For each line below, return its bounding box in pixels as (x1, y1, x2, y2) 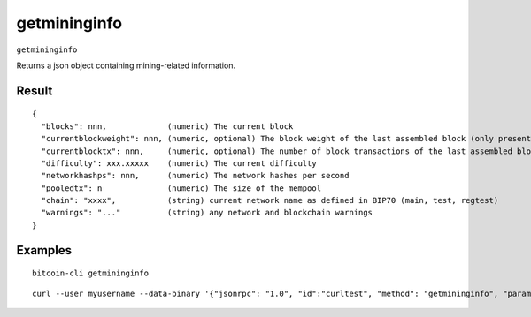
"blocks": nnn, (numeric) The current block (41, 121, 294, 132)
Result (16, 83, 53, 98)
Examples (16, 243, 73, 258)
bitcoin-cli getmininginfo (32, 268, 150, 278)
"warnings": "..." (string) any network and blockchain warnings (41, 208, 373, 218)
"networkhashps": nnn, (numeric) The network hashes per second (41, 170, 350, 181)
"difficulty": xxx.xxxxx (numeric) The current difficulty (41, 158, 318, 168)
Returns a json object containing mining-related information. (16, 60, 236, 71)
